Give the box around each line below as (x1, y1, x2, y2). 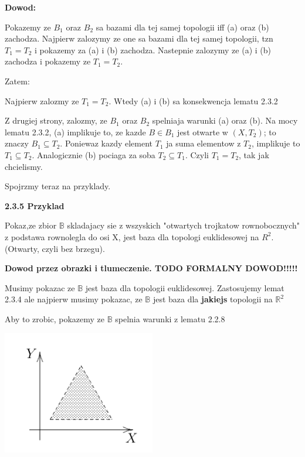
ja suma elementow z (166, 137, 241, 149)
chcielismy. (5, 160, 43, 172)
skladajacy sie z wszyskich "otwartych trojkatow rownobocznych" (67, 219, 300, 231)
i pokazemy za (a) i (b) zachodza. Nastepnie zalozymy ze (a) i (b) (35, 43, 271, 56)
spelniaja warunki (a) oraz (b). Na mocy (152, 114, 298, 127)
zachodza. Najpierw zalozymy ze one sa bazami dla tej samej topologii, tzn (5, 32, 273, 45)
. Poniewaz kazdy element (60, 137, 153, 149)
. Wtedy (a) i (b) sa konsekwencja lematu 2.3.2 (109, 94, 278, 107)
